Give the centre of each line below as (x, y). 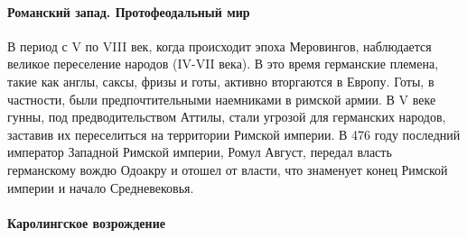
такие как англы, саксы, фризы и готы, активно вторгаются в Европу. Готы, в (221, 81)
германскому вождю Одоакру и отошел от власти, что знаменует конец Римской (228, 169)
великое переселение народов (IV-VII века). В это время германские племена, (223, 64)
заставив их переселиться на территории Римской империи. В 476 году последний (234, 134)
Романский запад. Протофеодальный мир (129, 11)
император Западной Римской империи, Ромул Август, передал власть (200, 152)
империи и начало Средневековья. (101, 187)
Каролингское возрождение (86, 222)
